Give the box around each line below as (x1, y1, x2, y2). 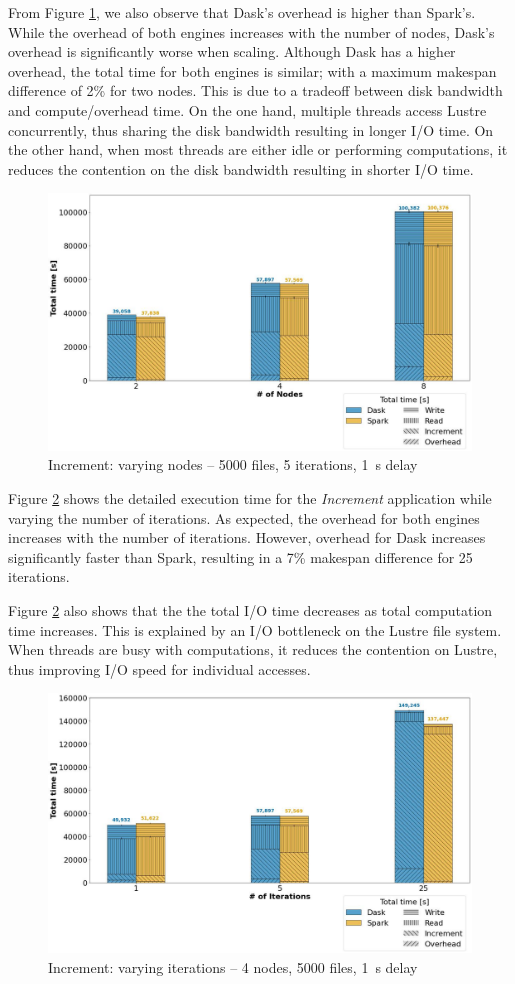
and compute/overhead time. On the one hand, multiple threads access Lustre (8, 99, 487, 120)
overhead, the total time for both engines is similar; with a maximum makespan (8, 60, 497, 81)
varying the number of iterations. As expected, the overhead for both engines (8, 507, 480, 528)
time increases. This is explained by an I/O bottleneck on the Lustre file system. (8, 619, 502, 640)
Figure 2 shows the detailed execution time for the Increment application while (8, 488, 492, 509)
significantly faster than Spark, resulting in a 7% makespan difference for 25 (8, 546, 473, 567)
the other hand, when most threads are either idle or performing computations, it (8, 139, 508, 160)
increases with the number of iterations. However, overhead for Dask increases (8, 527, 486, 548)
